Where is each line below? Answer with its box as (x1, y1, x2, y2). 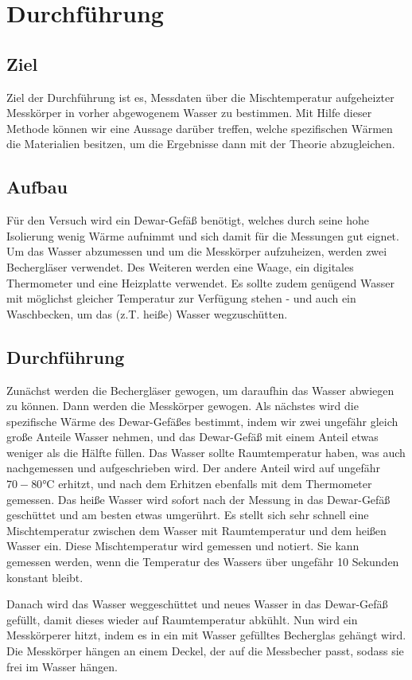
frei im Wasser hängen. (6, 658, 118, 674)
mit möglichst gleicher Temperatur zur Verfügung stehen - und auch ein (6, 290, 356, 307)
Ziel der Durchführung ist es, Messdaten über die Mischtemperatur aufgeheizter (6, 88, 395, 105)
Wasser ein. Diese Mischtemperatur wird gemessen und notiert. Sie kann (6, 537, 360, 554)
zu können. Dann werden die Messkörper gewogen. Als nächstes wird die (6, 397, 359, 414)
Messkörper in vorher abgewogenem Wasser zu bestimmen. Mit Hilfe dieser (6, 104, 372, 121)
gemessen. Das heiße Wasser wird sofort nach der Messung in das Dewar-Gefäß (6, 490, 391, 507)
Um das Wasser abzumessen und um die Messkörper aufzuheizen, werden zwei (6, 243, 387, 260)
